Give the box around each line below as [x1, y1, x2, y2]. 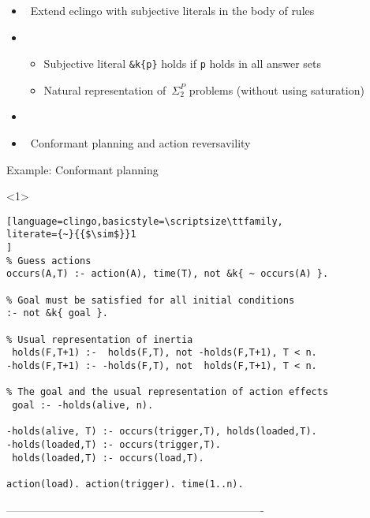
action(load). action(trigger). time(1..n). [6, 478, 244, 490]
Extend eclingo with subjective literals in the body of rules [30, 2, 315, 18]
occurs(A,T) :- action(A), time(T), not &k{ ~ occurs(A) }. [6, 268, 329, 280]
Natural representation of [43, 81, 166, 98]
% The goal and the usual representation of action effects [6, 386, 329, 398]
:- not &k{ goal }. [6, 307, 108, 319]
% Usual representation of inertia [6, 334, 193, 345]
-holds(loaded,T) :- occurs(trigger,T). [6, 438, 222, 450]
